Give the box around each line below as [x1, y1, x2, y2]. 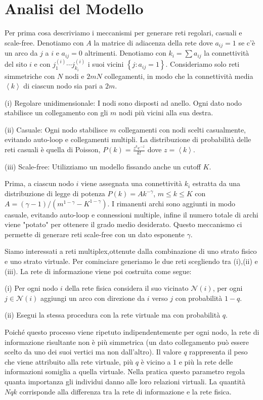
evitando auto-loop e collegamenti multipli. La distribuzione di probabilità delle [5, 134, 251, 145]
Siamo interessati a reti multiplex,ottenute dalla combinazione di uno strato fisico [5, 246, 257, 256]
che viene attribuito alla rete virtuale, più [5, 356, 134, 367]
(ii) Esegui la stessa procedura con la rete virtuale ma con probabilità [5, 309, 221, 320]
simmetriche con [5, 70, 55, 81]
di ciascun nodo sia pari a [23, 80, 103, 91]
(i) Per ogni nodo [5, 283, 58, 293]
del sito [5, 59, 27, 69]
